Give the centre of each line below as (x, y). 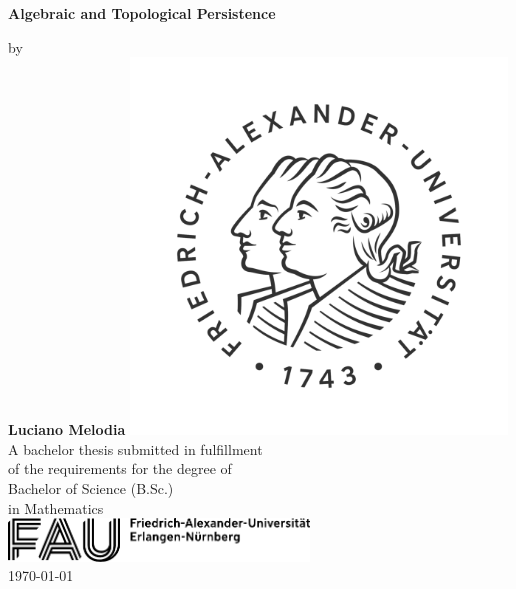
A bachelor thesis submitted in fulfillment (135, 448)
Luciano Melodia (67, 429)
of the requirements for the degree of (120, 468)
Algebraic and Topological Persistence (142, 13)
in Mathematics (56, 507)
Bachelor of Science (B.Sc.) (91, 487)
